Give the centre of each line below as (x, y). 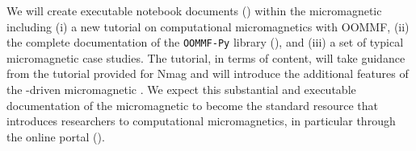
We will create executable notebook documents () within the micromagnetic (194, 10)
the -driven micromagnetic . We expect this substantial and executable (181, 90)
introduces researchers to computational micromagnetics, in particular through (201, 121)
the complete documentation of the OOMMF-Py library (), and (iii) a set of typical (205, 42)
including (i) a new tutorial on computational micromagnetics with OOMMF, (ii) (208, 26)
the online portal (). (56, 136)
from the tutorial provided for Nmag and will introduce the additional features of (208, 73)
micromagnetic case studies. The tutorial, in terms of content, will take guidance (206, 57)
